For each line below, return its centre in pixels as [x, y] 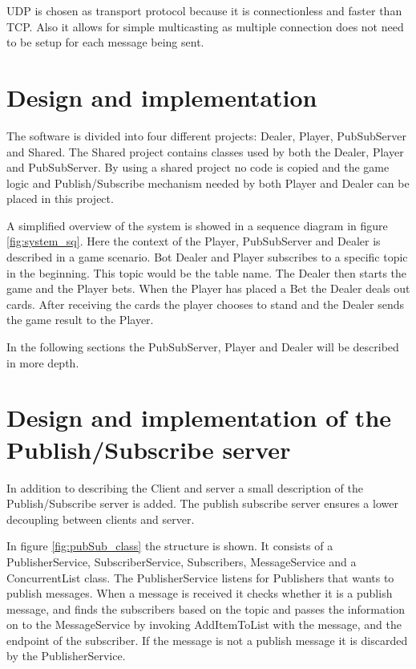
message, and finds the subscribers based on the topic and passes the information [206, 608]
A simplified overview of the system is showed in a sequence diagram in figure [197, 225]
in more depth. [43, 362]
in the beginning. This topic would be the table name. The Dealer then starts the [207, 272]
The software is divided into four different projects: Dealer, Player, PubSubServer [206, 135]
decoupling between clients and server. [101, 519]
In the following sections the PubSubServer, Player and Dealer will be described [203, 347]
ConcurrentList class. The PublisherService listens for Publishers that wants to [200, 577]
